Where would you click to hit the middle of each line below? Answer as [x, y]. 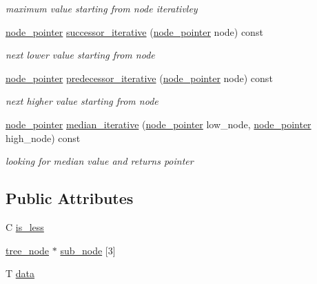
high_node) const [43, 138]
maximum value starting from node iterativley [102, 8]
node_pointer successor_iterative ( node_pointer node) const [134, 31]
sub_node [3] [88, 250]
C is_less [25, 226]
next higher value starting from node [82, 101]
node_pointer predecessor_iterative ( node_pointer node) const [139, 78]
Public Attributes [70, 198]
